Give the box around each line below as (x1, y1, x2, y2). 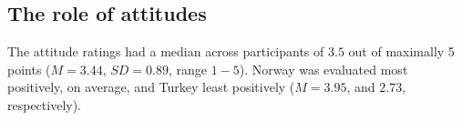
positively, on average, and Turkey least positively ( (7, 77, 295, 96)
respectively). (7, 95, 82, 114)
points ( (7, 59, 51, 78)
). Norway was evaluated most (239, 59, 408, 78)
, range (169, 59, 208, 78)
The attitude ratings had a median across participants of (7, 42, 324, 61)
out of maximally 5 (348, 42, 455, 61)
